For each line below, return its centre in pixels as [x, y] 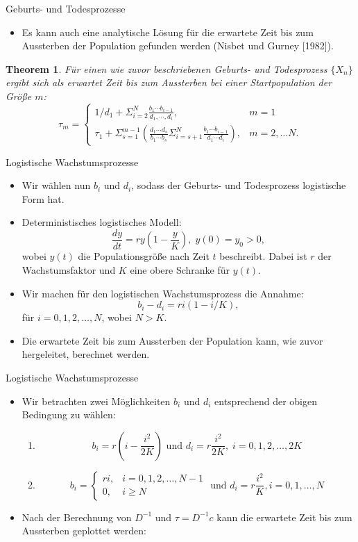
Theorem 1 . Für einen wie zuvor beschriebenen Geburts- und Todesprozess [167, 68]
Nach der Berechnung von [77, 517]
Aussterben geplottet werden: [84, 531]
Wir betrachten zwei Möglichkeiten [96, 401]
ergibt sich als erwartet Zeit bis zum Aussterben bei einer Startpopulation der [169, 82]
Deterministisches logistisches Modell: [102, 222]
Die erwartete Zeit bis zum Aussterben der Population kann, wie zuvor [172, 340]
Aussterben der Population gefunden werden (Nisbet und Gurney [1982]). [178, 46]
